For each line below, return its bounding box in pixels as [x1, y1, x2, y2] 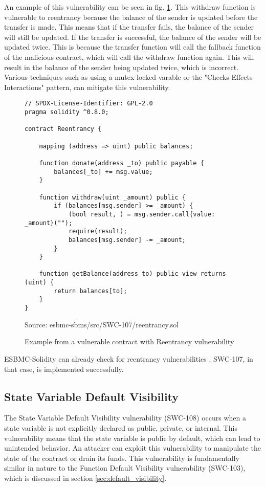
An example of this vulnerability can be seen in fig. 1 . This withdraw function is [4, 2, 256, 12]
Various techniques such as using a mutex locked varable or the [4, 72, 203, 82]
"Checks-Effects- [204, 72, 255, 82]
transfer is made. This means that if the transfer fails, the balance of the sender [4, 21, 254, 32]
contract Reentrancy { [25, 125, 102, 133]
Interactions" [4, 81, 44, 92]
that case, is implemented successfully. [4, 363, 124, 374]
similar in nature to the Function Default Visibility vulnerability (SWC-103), [4, 462, 246, 473]
